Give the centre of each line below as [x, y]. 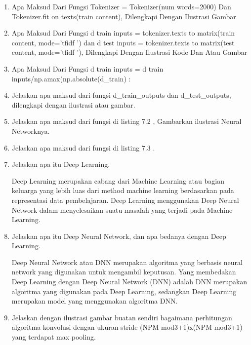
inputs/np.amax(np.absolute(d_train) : [71, 78]
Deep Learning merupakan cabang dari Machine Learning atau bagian [118, 180]
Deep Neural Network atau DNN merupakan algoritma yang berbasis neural [127, 262]
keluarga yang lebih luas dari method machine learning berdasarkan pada [123, 190]
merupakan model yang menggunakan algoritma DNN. [95, 301]
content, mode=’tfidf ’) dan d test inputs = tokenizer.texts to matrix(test [123, 42]
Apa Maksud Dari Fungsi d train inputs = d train [87, 68]
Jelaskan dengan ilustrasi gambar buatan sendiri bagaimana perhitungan [122, 317]
